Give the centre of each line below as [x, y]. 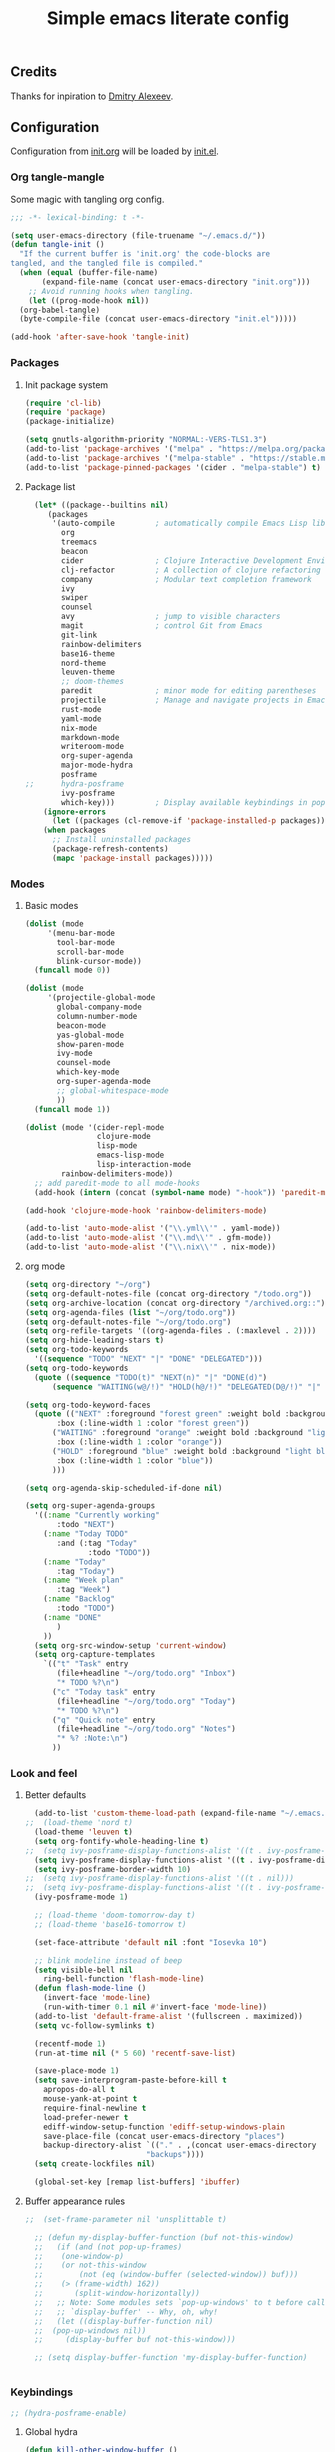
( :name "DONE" [72, 1617]
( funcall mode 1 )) [72, 1109]
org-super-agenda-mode [104, 1082]
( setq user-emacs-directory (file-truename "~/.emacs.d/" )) [138, 235]
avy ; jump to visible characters [171, 617]
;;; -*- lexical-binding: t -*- [77, 217]
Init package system [66, 384]
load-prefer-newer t [86, 2117]
